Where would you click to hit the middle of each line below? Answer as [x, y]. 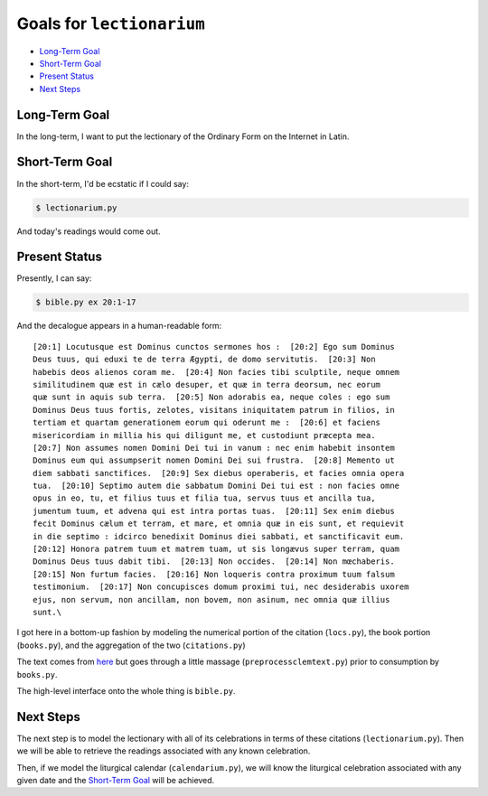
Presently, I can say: [54, 278]
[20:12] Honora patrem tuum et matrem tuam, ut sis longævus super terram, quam [216, 549]
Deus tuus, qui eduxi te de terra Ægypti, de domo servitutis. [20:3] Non [204, 360]
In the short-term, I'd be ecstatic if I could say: [103, 183]
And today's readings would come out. [89, 231]
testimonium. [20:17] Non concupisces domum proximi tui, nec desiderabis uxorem [221, 587]
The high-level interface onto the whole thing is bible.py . [126, 690]
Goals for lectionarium [111, 23]
